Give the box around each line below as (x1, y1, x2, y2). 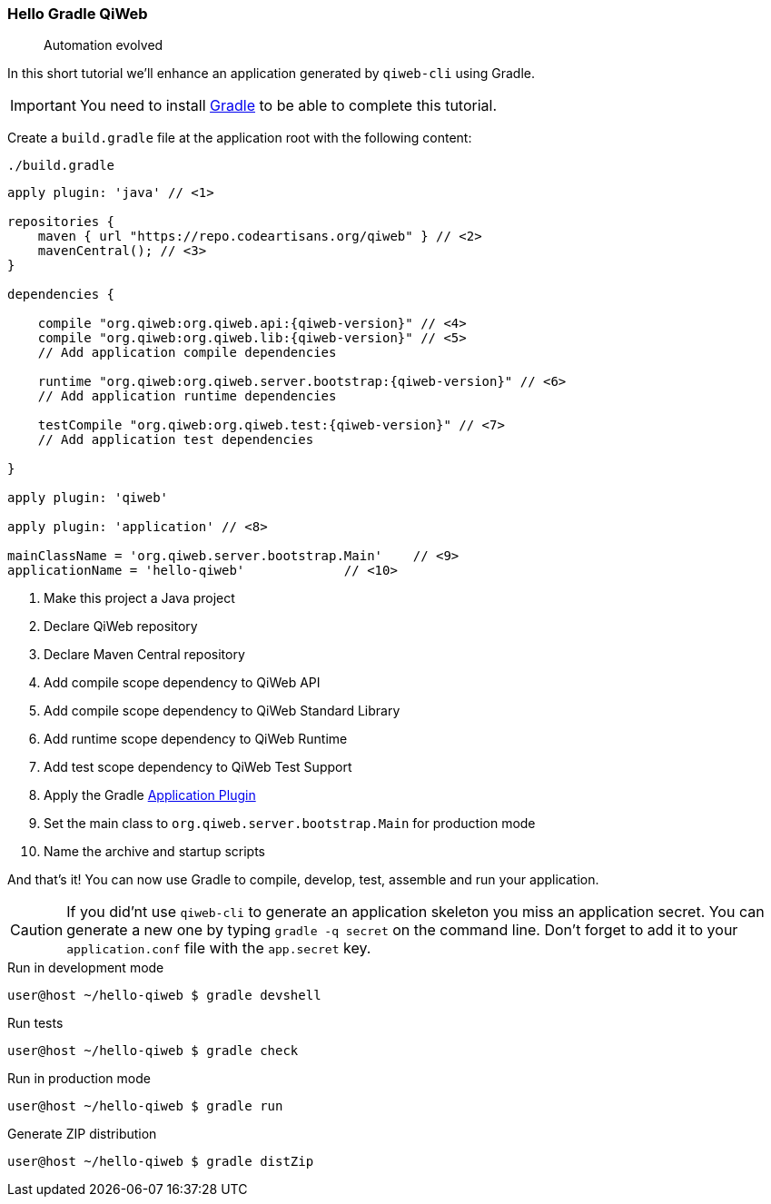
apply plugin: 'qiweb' (7, 490, 169, 506)
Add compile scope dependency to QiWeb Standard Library (44, 703, 400, 719)
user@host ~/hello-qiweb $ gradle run (7, 1099, 283, 1114)
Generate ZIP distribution (7, 1126, 157, 1142)
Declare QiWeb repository (44, 618, 198, 635)
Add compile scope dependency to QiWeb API (44, 675, 321, 691)
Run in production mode (7, 1071, 151, 1087)
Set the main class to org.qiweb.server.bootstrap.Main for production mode (44, 815, 536, 832)
